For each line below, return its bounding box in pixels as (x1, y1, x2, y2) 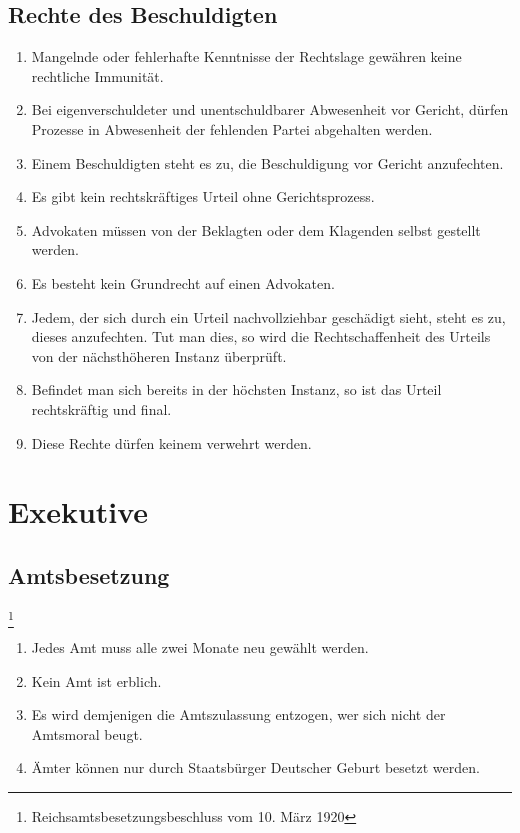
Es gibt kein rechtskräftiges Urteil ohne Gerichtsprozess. (31, 186, 375, 207)
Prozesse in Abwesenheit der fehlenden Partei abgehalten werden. (31, 118, 433, 139)
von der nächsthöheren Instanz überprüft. (31, 345, 287, 366)
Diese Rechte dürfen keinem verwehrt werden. (31, 432, 312, 453)
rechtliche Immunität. (31, 65, 164, 86)
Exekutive (8, 491, 149, 532)
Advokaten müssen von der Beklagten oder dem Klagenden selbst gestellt (31, 219, 481, 240)
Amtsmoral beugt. (31, 723, 143, 744)
